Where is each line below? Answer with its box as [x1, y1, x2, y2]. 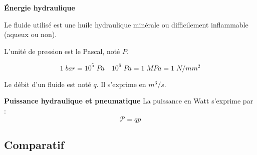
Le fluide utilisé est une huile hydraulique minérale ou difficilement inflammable [4, 19, 248, 29]
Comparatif [4, 137, 64, 152]
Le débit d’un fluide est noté [4, 78, 91, 89]
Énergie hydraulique [4, 2, 75, 12]
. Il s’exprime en [96, 78, 146, 89]
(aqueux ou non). [4, 29, 57, 39]
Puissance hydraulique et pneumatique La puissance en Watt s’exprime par [4, 95, 253, 106]
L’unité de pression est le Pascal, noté [4, 45, 120, 56]
